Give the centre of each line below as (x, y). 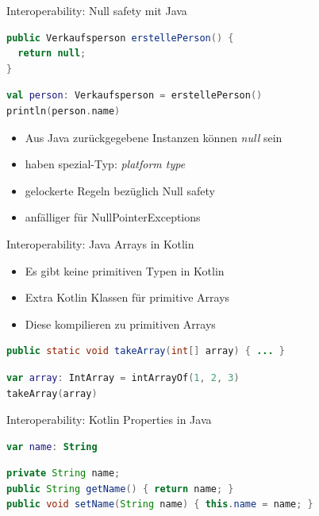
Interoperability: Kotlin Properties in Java (109, 420)
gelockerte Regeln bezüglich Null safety (120, 190)
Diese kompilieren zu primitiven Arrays (120, 323)
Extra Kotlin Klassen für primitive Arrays (127, 297)
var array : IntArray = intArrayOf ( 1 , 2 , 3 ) (123, 377)
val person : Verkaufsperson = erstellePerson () (135, 96)
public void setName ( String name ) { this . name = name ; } (160, 504)
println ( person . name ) (63, 111)
